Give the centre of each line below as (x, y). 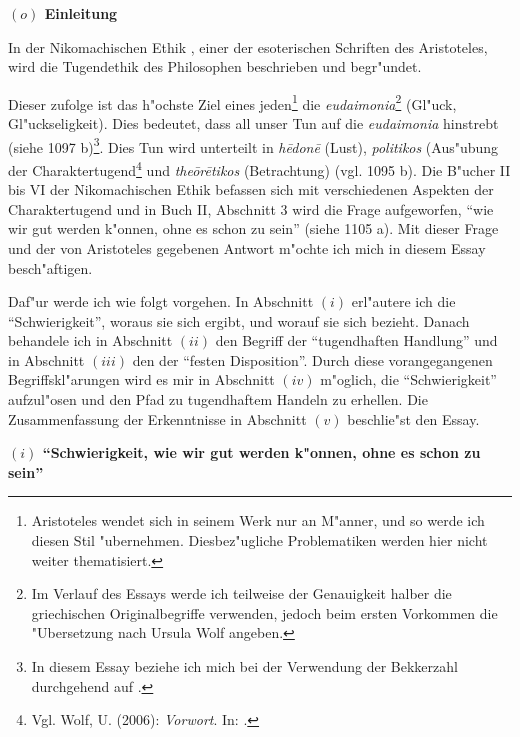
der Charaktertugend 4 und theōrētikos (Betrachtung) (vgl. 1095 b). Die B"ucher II (259, 168)
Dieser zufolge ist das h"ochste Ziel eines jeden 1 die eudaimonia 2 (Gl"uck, (232, 102)
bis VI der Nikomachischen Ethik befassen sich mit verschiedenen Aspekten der (251, 189)
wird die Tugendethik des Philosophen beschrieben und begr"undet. (215, 66)
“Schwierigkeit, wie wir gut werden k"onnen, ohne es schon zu (261, 452)
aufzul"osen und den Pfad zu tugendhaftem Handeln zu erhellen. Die (218, 399)
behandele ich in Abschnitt (90, 340)
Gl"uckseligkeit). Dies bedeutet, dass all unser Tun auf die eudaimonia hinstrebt (253, 123)
